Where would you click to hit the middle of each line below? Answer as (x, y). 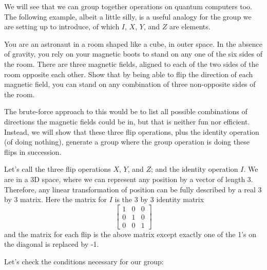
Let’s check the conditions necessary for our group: (84, 261)
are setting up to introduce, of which (62, 26)
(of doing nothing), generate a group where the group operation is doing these (127, 142)
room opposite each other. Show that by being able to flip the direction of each (129, 74)
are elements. (190, 26)
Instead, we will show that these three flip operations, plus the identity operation (132, 131)
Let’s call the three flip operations (58, 169)
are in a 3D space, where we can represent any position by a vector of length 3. (129, 179)
